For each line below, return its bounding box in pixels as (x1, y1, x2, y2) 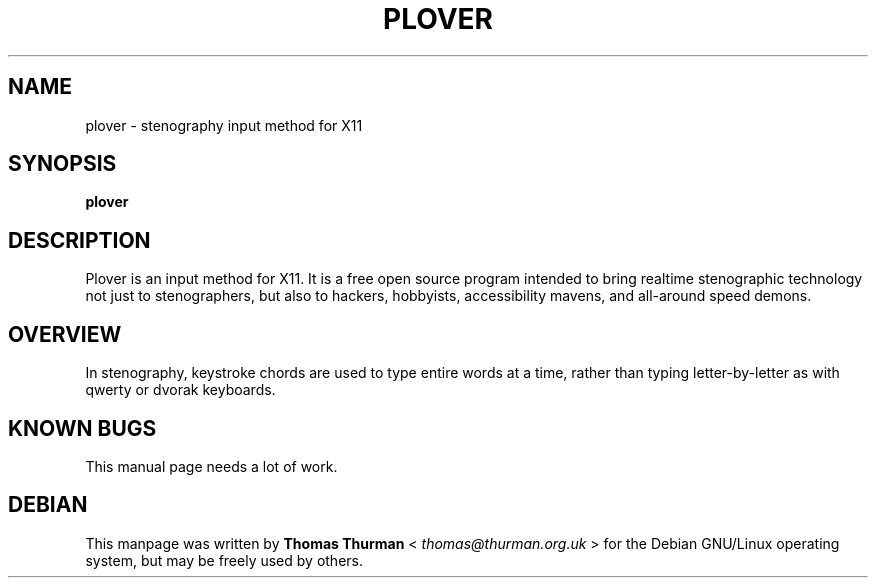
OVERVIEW (8, 321, 122, 347)
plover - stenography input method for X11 (85, 116, 363, 134)
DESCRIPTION (8, 227, 151, 253)
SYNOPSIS (8, 151, 117, 177)
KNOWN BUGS (8, 415, 157, 441)
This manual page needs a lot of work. (85, 457, 338, 475)
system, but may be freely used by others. (85, 551, 364, 569)
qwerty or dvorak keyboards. (85, 381, 276, 399)
